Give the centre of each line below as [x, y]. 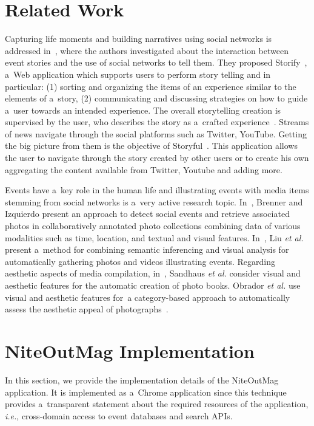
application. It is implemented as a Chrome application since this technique [146, 392]
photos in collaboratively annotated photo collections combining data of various [153, 226]
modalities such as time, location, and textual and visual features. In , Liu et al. [154, 237]
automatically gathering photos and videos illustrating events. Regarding [140, 261]
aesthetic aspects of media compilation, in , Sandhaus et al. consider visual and [153, 273]
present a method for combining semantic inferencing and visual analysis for [147, 249]
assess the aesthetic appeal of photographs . [87, 309]
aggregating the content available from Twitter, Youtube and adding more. [144, 169]
